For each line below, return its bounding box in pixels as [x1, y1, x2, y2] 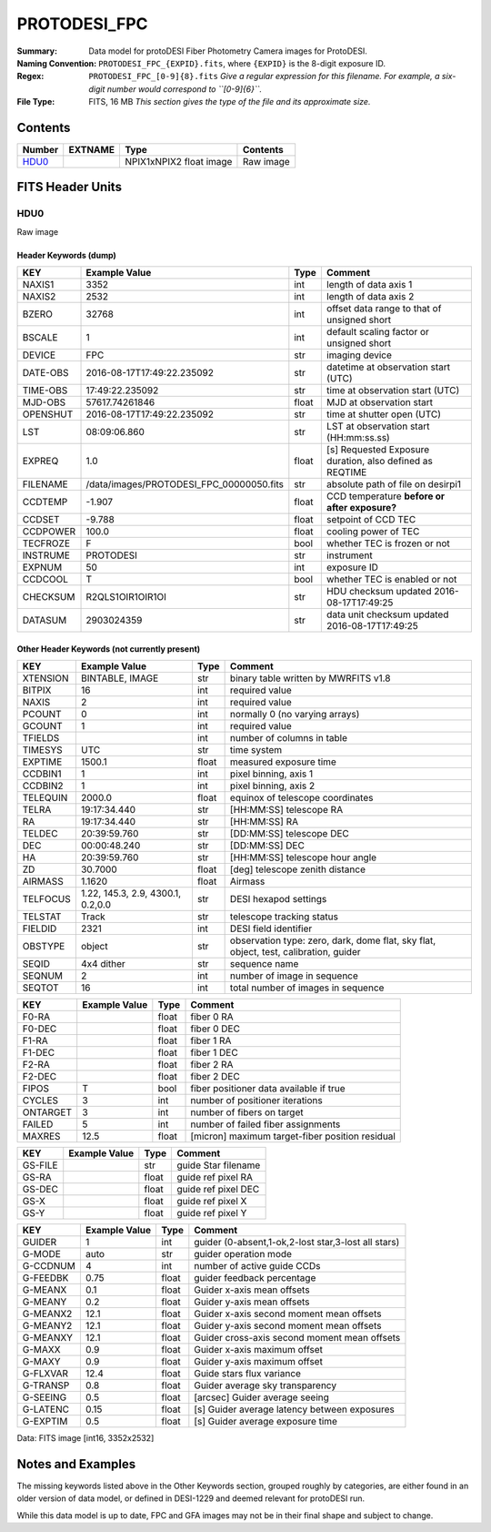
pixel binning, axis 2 [229, 779, 316, 792]
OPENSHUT [22, 408, 74, 421]
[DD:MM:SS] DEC [229, 839, 305, 852]
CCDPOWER [22, 525, 76, 538]
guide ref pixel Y [176, 1207, 247, 1220]
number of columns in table [229, 732, 348, 745]
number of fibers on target [190, 1106, 304, 1119]
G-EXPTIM [22, 1415, 68, 1428]
